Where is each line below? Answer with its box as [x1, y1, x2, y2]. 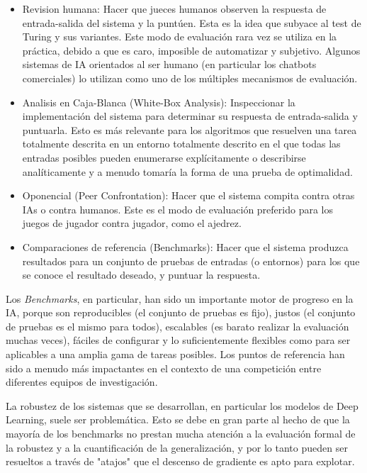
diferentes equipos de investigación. [6, 374, 158, 389]
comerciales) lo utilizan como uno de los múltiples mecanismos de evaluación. [22, 70, 358, 85]
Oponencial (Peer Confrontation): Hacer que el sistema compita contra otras [22, 188, 355, 203]
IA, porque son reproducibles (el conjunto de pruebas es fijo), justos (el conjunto [6, 305, 356, 320]
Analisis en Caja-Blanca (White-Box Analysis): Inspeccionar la [22, 94, 295, 109]
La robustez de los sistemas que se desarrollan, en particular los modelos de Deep [6, 398, 358, 413]
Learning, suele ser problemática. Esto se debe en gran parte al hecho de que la [6, 412, 350, 427]
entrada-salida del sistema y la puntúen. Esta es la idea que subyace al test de [22, 15, 361, 30]
